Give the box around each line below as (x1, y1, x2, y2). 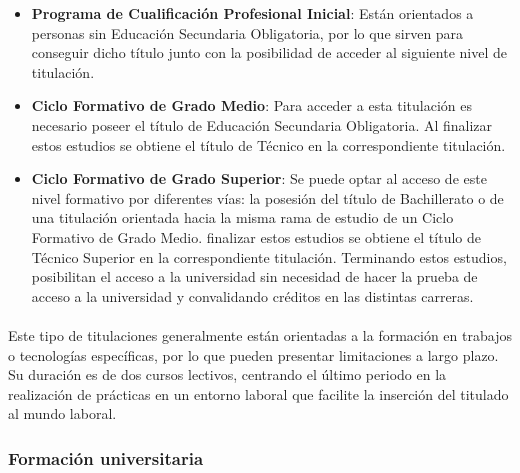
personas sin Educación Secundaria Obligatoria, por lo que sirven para (31, 22, 464, 43)
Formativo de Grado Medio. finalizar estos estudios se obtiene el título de (31, 226, 481, 247)
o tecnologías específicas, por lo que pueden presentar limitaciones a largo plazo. (8, 344, 499, 365)
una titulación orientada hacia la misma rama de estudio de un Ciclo (31, 207, 454, 228)
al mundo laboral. (8, 403, 117, 424)
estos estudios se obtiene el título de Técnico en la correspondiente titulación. (31, 134, 506, 155)
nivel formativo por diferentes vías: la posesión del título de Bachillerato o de (31, 187, 504, 208)
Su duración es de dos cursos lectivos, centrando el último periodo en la (8, 364, 447, 385)
